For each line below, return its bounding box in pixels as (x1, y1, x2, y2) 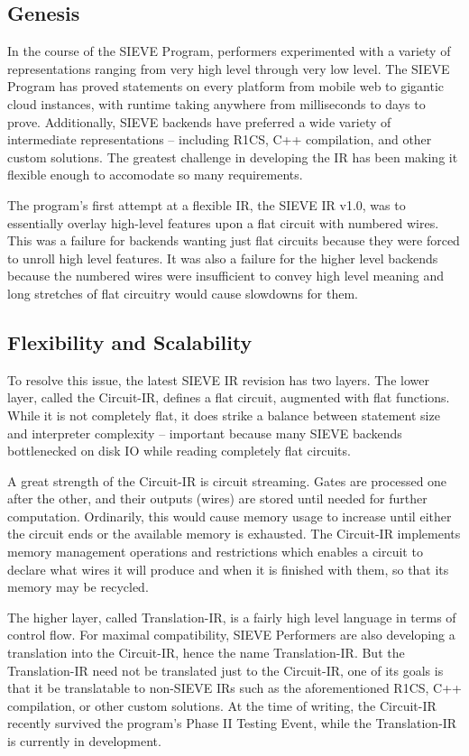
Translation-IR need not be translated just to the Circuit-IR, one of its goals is (7, 660, 444, 679)
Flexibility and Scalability (7, 327, 253, 355)
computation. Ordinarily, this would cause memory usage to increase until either (7, 506, 452, 525)
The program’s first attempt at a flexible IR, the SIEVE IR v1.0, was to (7, 195, 406, 214)
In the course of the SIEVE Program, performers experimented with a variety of (7, 41, 451, 60)
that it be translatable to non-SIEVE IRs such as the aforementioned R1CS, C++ (7, 678, 462, 697)
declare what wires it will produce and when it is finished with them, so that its (7, 559, 449, 578)
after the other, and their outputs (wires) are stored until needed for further (7, 489, 428, 508)
